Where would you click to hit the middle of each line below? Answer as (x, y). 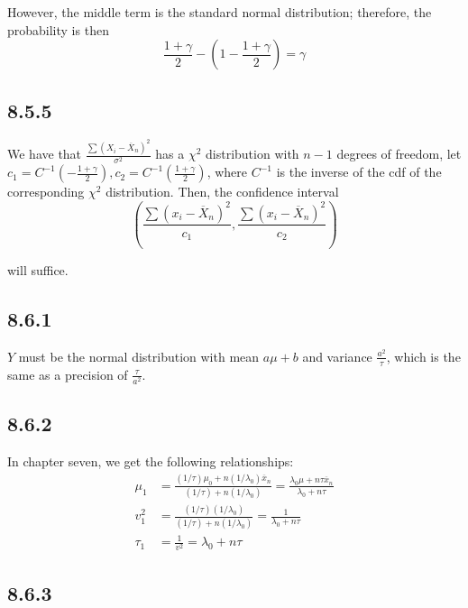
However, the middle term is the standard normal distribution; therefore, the (220, 12)
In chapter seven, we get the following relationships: (151, 461)
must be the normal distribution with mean (139, 356)
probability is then (58, 29)
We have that (45, 154)
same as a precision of (68, 374)
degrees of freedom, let (399, 154)
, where (227, 172)
